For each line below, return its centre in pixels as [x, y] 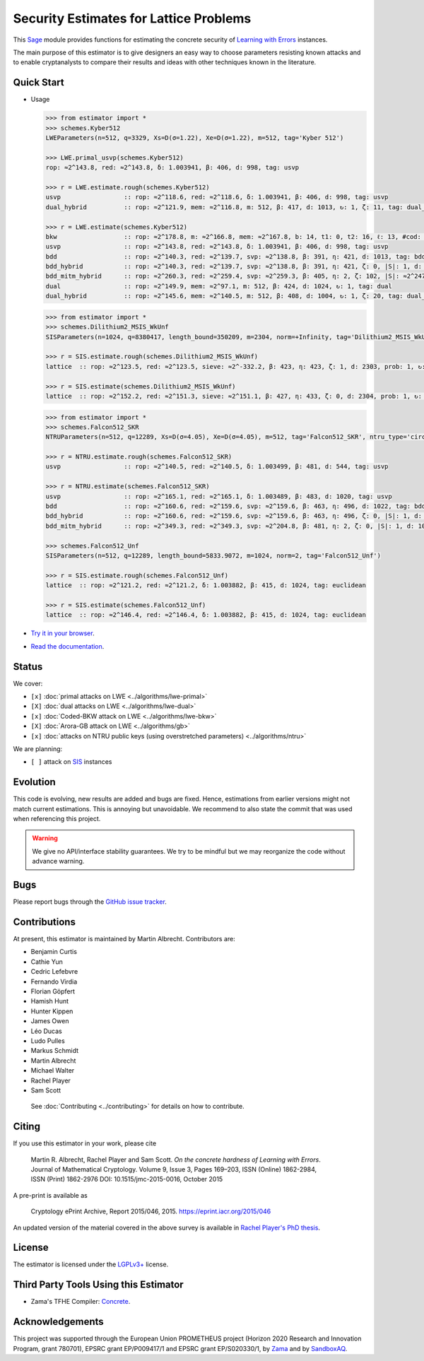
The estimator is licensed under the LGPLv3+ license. [91, 1264]
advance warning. [58, 861]
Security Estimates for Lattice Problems [132, 18]
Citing [26, 1127]
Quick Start [39, 82]
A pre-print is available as [50, 1195]
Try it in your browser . [63, 633]
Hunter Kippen [52, 1011]
